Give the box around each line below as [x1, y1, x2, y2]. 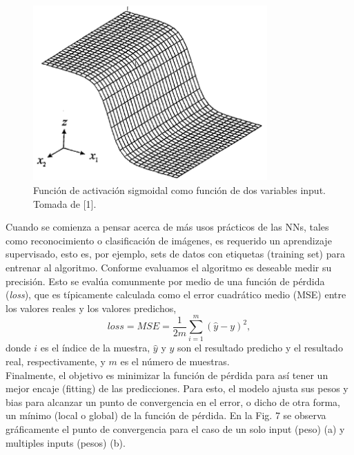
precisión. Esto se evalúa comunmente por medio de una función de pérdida [6, 273, 325, 288]
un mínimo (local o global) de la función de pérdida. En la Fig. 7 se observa [6, 408, 326, 423]
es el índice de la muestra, [40, 340, 150, 355]
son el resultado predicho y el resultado [177, 340, 343, 355]
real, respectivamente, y [6, 354, 106, 369]
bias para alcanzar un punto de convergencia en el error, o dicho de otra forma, [6, 394, 340, 409]
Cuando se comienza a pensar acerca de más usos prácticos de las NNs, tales [6, 220, 329, 234]
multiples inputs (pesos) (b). [6, 435, 126, 449]
